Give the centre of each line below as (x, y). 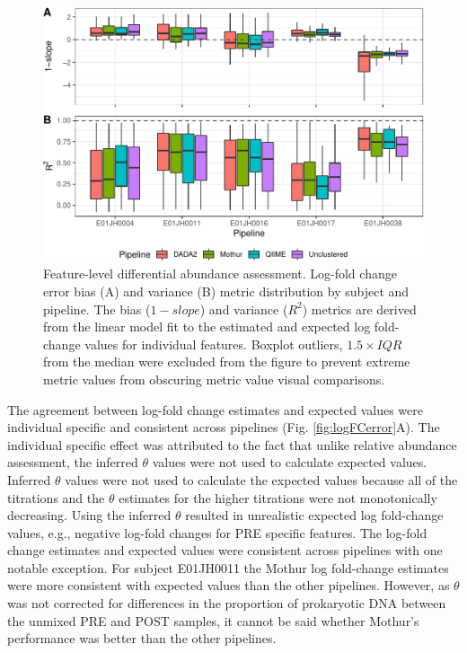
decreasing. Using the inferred (89, 515)
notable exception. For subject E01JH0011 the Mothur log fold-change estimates (228, 567)
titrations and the (56, 497)
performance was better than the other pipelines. (142, 638)
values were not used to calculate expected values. (290, 462)
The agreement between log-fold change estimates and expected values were (215, 409)
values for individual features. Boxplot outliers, (214, 344)
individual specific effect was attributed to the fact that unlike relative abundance (232, 444)
